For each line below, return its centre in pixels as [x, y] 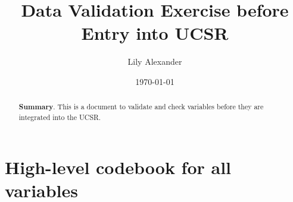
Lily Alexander [155, 61]
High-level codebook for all [118, 167]
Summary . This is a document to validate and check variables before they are [141, 107]
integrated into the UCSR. [60, 117]
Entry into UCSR [155, 33]
